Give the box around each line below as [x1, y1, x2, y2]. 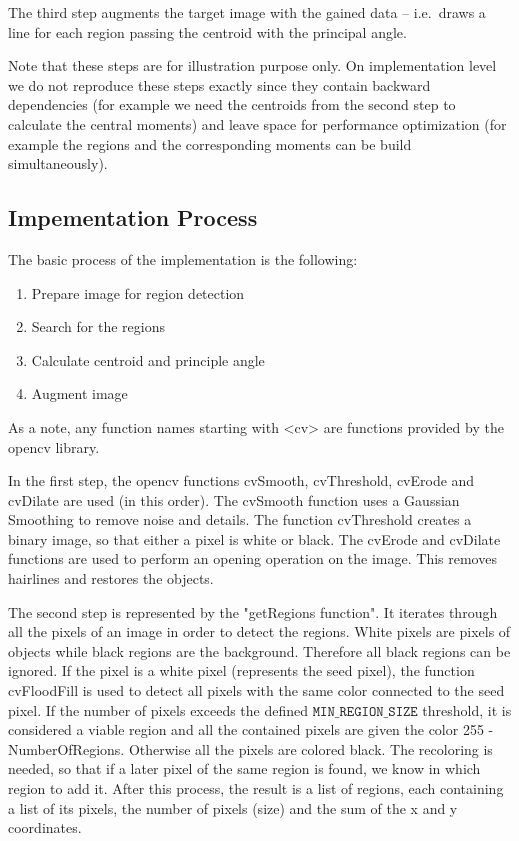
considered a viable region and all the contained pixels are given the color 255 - [8, 719, 494, 740]
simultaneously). [8, 153, 108, 174]
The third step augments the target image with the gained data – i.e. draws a [8, 2, 486, 22]
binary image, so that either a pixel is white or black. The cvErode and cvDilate [8, 528, 501, 549]
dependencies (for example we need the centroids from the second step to [8, 94, 456, 115]
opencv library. [8, 436, 100, 457]
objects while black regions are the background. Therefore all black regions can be [8, 640, 511, 661]
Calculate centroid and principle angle [31, 349, 265, 370]
